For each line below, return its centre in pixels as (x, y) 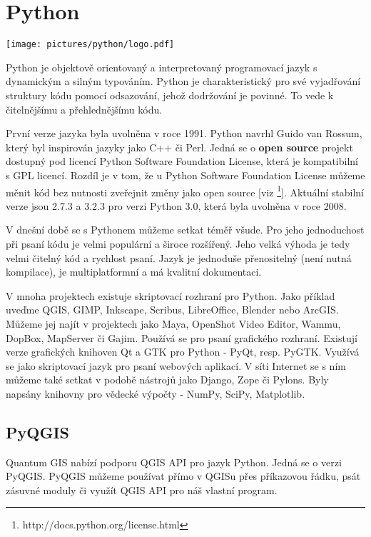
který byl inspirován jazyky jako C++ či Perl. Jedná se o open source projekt (179, 147)
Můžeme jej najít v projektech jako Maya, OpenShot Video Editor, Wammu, (173, 323)
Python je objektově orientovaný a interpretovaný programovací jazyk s (162, 67)
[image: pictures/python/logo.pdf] (90, 45)
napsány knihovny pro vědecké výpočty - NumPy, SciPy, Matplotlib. (156, 393)
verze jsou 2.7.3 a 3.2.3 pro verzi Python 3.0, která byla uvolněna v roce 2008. (176, 205)
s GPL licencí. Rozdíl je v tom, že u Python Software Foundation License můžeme (185, 175)
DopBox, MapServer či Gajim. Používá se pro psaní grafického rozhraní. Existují (182, 337)
